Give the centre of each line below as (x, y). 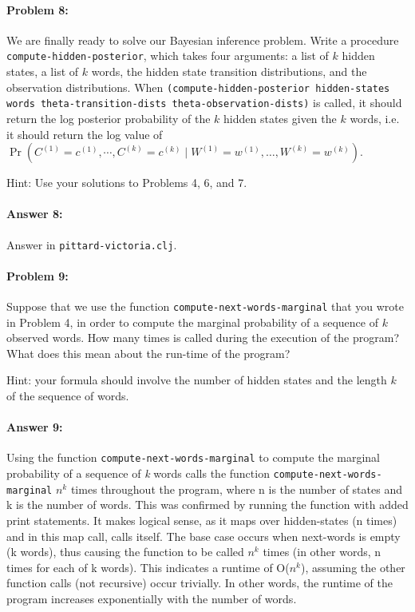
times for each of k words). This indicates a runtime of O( (148, 567)
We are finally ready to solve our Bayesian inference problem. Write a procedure (203, 40)
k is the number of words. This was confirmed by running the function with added (207, 505)
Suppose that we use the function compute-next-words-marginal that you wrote (206, 306)
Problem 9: (38, 275)
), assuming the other (353, 567)
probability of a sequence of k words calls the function (138, 473)
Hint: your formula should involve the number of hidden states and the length (197, 380)
